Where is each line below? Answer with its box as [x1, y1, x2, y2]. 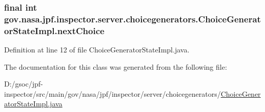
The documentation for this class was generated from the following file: [4, 61, 227, 72]
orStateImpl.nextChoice [4, 24, 105, 37]
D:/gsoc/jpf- [4, 78, 43, 89]
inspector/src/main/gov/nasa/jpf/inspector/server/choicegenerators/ [4, 88, 221, 99]
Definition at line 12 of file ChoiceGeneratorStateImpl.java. [4, 44, 190, 55]
